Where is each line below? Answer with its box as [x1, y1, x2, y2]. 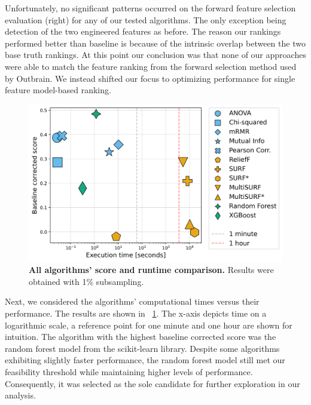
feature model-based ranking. [5, 84, 111, 96]
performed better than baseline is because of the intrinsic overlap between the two [5, 36, 306, 49]
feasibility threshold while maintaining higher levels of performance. [5, 366, 253, 378]
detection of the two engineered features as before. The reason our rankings [5, 25, 281, 38]
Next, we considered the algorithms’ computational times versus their [5, 295, 260, 308]
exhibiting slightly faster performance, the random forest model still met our [5, 354, 285, 366]
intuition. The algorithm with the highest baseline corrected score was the [5, 330, 276, 343]
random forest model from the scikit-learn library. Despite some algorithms [5, 342, 280, 354]
